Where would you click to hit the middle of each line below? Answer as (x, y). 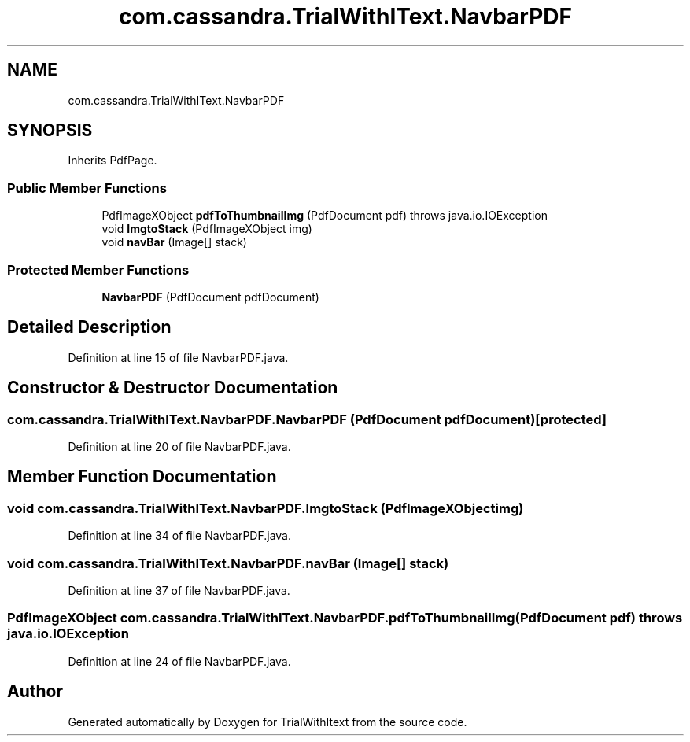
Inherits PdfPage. (113, 161)
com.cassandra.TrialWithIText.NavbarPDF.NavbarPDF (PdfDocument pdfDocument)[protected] (307, 419)
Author (35, 692)
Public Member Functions (87, 188)
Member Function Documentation (142, 477)
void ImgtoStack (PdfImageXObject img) (207, 229)
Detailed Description (89, 327)
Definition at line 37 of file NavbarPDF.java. (179, 590)
